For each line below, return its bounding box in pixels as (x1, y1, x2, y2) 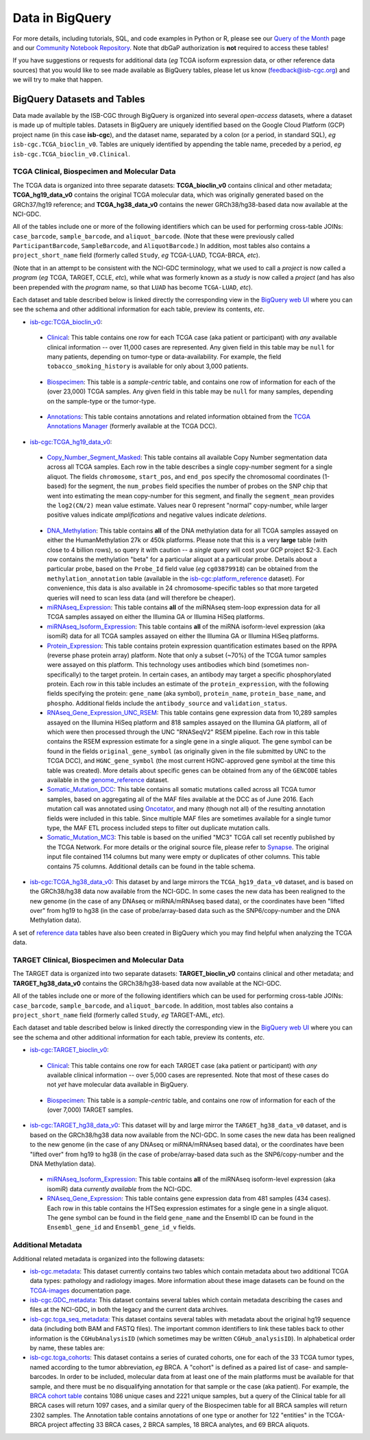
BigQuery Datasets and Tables (12, 93, 145, 105)
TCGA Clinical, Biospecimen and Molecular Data (12, 167, 176, 176)
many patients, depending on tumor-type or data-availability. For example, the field (47, 352, 282, 361)
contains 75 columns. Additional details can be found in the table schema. (47, 862, 256, 870)
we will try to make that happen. (12, 75, 103, 84)
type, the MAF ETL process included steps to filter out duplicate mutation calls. (47, 823, 271, 832)
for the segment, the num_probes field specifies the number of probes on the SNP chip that (68, 482, 328, 490)
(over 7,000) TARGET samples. (47, 1106, 134, 1114)
